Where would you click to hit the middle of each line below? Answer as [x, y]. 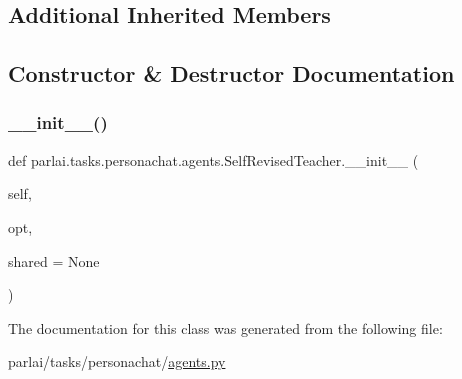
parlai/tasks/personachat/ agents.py [117, 361]
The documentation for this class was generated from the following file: [225, 327]
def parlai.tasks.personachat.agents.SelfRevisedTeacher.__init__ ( [213, 159]
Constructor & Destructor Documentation [231, 73]
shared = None [54, 260]
